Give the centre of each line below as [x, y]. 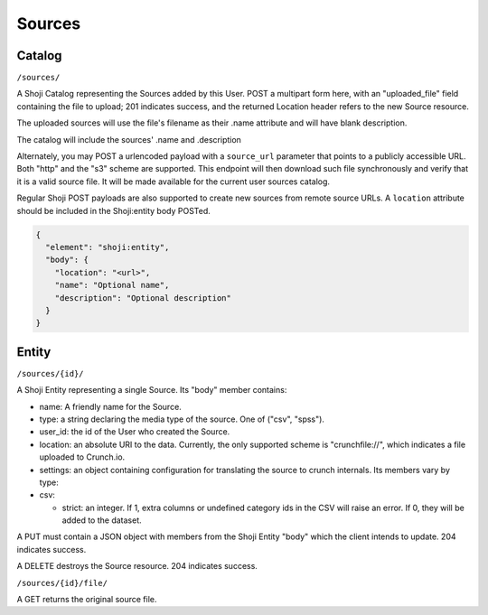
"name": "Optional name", [112, 285]
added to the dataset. [102, 520]
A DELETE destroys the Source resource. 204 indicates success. [137, 566]
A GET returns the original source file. [87, 600]
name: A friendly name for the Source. [111, 406]
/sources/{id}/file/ [62, 583]
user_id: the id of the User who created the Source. [135, 432]
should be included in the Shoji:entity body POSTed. [114, 210]
